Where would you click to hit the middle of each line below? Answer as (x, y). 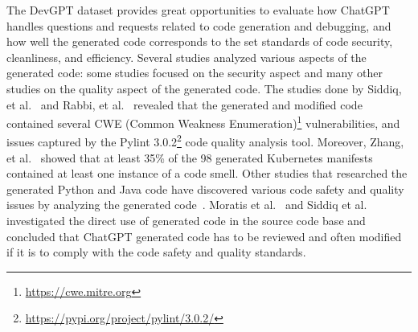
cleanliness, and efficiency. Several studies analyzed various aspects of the (186, 57)
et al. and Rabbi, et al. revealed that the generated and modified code (184, 104)
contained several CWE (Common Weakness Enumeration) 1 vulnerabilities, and (203, 122)
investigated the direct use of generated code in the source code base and (186, 221)
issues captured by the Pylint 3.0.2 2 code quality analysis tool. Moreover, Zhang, (205, 141)
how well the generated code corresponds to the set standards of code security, (200, 41)
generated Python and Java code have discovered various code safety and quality (205, 189)
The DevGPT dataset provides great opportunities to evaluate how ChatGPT (198, 10)
